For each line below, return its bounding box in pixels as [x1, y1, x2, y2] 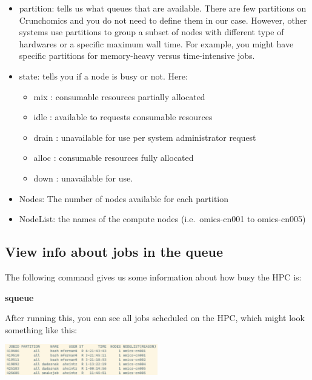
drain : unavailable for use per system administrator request [33, 131, 256, 143]
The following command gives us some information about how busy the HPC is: [5, 270, 302, 283]
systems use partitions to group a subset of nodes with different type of [19, 25, 284, 38]
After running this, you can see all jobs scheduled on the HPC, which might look [5, 311, 305, 324]
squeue [5, 291, 34, 304]
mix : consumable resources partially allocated [33, 90, 205, 103]
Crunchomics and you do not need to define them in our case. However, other [19, 13, 307, 26]
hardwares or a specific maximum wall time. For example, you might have [19, 37, 294, 50]
